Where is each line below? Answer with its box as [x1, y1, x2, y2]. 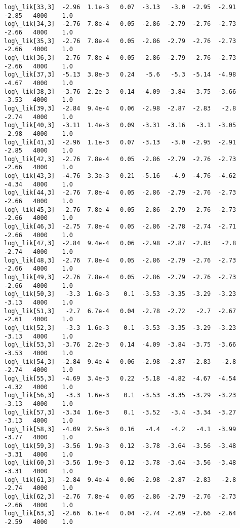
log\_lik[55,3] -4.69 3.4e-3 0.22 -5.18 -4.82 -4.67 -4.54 [4, 374, 236, 382]
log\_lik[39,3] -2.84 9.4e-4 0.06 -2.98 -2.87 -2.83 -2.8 [4, 104, 236, 112]
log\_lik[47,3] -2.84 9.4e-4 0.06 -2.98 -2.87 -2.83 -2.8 [4, 240, 236, 247]
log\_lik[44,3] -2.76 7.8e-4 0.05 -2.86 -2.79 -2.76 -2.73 [4, 189, 236, 197]
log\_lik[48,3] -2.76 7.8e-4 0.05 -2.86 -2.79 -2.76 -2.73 [4, 256, 236, 264]
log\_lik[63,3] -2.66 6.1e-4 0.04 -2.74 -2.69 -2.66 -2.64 [4, 510, 236, 517]
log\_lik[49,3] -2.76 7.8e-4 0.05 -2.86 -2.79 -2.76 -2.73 [4, 274, 236, 281]
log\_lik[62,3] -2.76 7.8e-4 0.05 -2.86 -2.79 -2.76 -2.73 [4, 493, 236, 501]
